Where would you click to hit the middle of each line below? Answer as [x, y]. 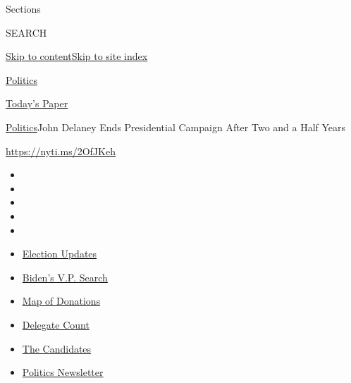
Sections [23, 8]
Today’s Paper [37, 103]
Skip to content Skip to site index [77, 56]
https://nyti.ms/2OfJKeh [61, 151]
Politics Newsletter [63, 372]
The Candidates [57, 348]
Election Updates [60, 254]
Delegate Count [56, 324]
